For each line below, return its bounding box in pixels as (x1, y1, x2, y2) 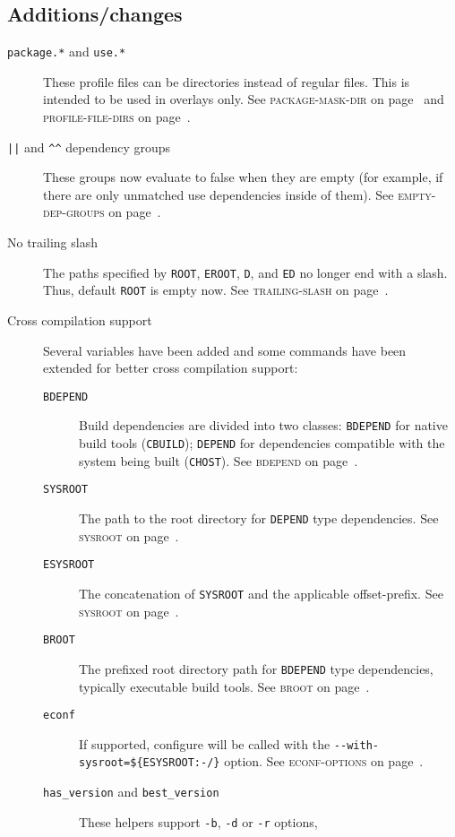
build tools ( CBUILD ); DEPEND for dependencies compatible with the (79, 434, 445, 453)
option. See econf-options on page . (224, 752, 424, 771)
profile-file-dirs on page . (43, 108, 191, 126)
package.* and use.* (7, 42, 126, 61)
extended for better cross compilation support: (43, 358, 298, 377)
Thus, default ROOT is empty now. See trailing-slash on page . (43, 280, 389, 299)
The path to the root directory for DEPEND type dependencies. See (79, 509, 439, 528)
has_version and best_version (43, 782, 219, 801)
